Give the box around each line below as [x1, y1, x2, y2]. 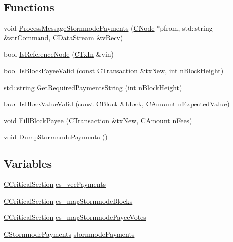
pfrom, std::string [160, 23, 213, 33]
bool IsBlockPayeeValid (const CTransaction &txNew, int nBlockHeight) [4, 65, 224, 75]
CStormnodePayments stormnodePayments [4, 228, 135, 239]
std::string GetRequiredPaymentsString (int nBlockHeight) [4, 82, 182, 92]
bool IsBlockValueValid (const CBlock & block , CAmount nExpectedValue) [4, 99, 230, 109]
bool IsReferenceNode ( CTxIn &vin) [4, 49, 114, 59]
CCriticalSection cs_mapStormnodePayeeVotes [4, 212, 146, 222]
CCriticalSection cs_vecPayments [4, 179, 106, 189]
